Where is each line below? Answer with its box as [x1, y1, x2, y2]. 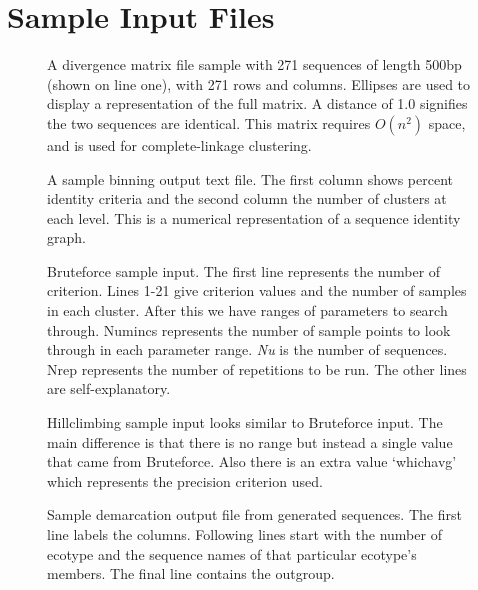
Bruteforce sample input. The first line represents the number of [47, 260, 441, 281]
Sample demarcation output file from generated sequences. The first [47, 504, 462, 525]
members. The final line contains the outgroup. [47, 563, 335, 584]
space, [428, 112, 466, 133]
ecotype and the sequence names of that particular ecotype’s [47, 543, 417, 564]
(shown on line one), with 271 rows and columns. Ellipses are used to [47, 73, 471, 94]
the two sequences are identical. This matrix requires [47, 112, 371, 133]
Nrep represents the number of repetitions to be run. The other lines [47, 358, 467, 379]
